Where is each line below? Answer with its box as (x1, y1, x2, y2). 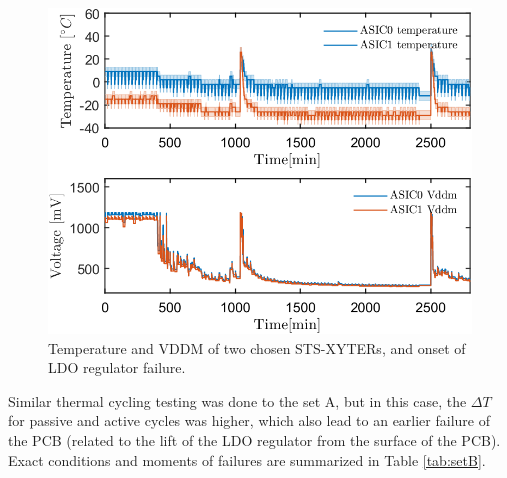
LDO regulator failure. (48, 357, 186, 378)
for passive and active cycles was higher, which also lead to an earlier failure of (8, 410, 490, 431)
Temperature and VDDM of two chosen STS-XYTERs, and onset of (48, 337, 466, 358)
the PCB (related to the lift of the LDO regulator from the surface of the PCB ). (8, 429, 501, 450)
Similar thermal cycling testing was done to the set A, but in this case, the (8, 390, 467, 411)
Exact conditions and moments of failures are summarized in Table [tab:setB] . (8, 449, 486, 470)
